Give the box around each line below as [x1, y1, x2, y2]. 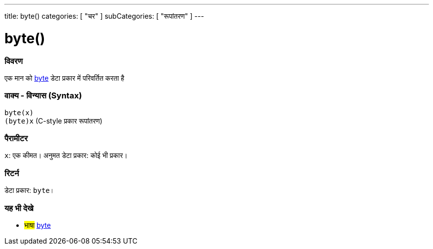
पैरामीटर [4, 133, 28, 143]
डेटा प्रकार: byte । [4, 186, 55, 195]
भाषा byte [24, 220, 51, 229]
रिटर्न [4, 168, 19, 178]
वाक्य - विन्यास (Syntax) [4, 91, 82, 101]
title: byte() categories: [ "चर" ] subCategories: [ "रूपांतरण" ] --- [4, 12, 204, 20]
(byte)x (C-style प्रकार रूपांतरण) [4, 116, 103, 125]
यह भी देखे [4, 203, 34, 213]
